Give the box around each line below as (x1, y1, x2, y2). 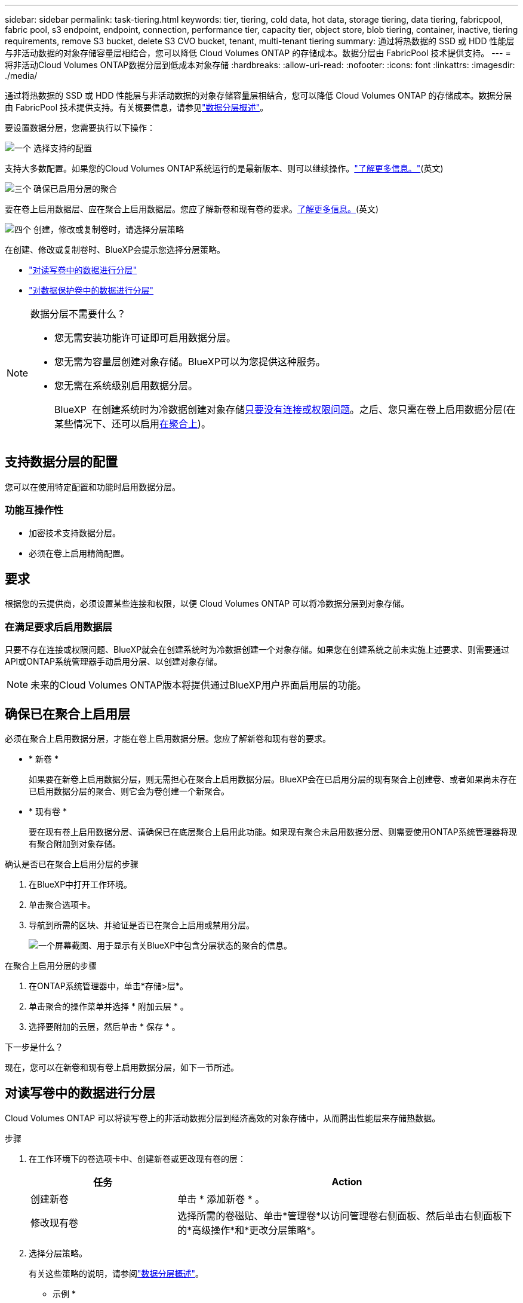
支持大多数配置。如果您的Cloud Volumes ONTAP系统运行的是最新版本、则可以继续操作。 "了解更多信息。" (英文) (5, 163, 444, 173)
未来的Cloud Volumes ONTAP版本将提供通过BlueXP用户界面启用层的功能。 (30, 679, 367, 692)
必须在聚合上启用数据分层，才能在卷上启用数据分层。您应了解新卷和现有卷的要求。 (5, 733, 331, 744)
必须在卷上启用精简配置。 (29, 547, 129, 558)
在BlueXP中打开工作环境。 (29, 879, 133, 890)
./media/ (5, 71, 38, 81)
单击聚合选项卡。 (29, 900, 96, 910)
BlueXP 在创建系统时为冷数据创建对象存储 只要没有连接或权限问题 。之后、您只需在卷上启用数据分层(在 (54, 403, 516, 415)
